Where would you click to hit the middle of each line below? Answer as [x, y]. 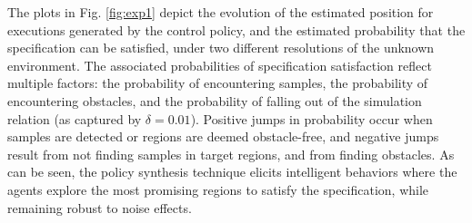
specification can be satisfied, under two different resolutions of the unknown [221, 48]
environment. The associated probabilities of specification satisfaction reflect [220, 65]
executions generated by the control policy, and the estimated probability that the [236, 29]
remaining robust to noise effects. [100, 207]
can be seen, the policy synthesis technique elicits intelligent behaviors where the [232, 172]
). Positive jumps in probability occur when [311, 118]
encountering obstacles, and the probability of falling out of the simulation [215, 100]
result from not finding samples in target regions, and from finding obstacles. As [231, 154]
